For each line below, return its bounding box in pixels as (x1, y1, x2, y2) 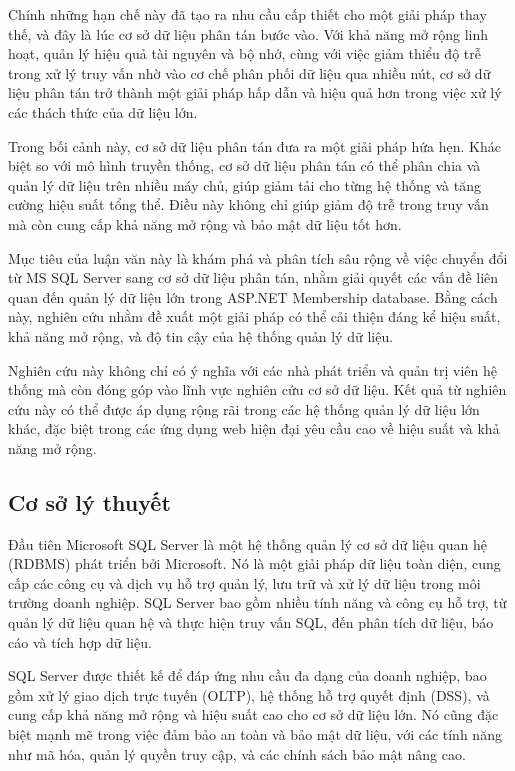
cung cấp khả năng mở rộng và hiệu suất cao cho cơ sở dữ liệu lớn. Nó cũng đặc (8, 704, 499, 725)
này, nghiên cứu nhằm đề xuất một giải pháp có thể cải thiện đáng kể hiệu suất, (8, 306, 501, 327)
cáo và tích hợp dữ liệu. (8, 631, 152, 652)
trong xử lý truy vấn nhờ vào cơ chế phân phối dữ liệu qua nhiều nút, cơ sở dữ (8, 62, 491, 83)
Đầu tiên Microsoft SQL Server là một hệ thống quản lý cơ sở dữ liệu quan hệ (8, 533, 488, 554)
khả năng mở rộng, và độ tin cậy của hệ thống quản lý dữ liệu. (8, 325, 394, 346)
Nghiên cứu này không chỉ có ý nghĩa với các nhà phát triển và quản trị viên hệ (8, 359, 497, 380)
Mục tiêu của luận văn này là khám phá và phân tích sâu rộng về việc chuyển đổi (8, 247, 508, 268)
